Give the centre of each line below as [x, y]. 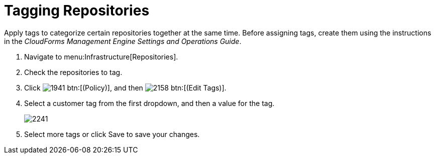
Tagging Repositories [77, 10]
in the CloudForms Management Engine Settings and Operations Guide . [123, 41]
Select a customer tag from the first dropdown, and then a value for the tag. [149, 103]
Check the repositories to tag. [73, 72]
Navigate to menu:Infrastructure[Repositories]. [101, 56]
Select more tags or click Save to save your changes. [112, 134]
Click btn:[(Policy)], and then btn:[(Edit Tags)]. [125, 87]
